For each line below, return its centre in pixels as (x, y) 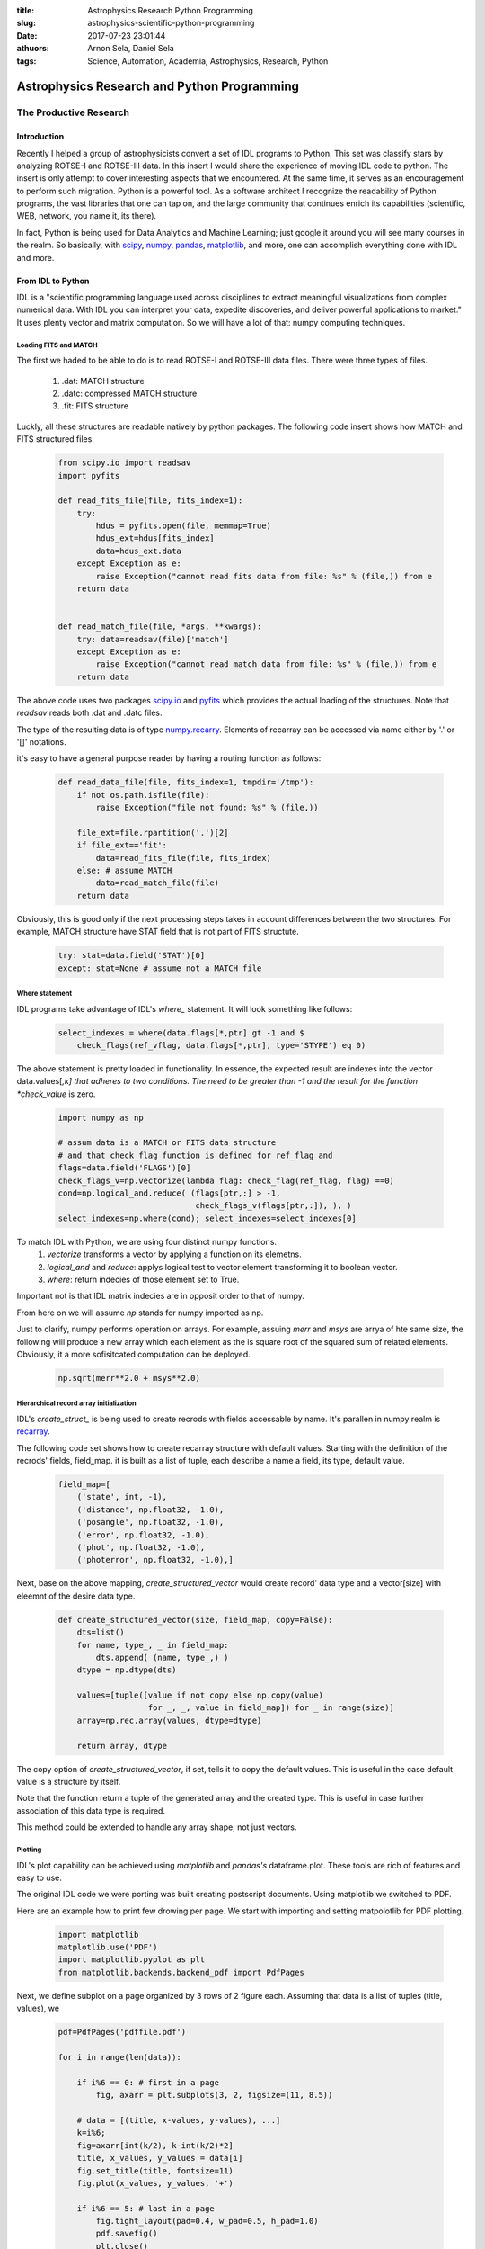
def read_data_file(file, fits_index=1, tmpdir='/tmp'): (186, 782)
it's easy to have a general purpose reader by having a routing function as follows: (169, 758)
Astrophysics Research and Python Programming (158, 87)
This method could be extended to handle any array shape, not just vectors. (157, 1827)
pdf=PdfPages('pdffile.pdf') (122, 2032)
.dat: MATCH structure (103, 381)
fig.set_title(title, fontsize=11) (155, 2171)
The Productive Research (73, 112)
